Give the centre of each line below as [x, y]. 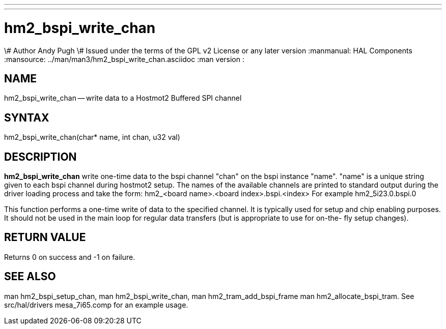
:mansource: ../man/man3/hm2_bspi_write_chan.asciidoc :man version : [124, 59]
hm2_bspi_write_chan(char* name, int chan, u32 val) [92, 137]
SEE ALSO [30, 277]
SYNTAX [27, 117]
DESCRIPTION [40, 157]
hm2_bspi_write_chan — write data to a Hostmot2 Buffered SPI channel [123, 98]
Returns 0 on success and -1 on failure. [70, 257]
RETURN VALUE [45, 237]
